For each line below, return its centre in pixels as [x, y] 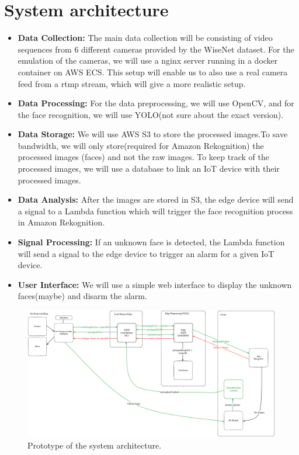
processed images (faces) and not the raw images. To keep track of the [143, 157]
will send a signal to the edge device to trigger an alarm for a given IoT [146, 253]
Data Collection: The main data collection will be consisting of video [145, 38]
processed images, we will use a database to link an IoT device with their [149, 169]
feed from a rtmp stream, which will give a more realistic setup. [132, 83]
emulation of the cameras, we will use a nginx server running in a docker [148, 60]
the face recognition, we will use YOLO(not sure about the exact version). [151, 114]
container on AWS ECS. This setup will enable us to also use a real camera [153, 72]
